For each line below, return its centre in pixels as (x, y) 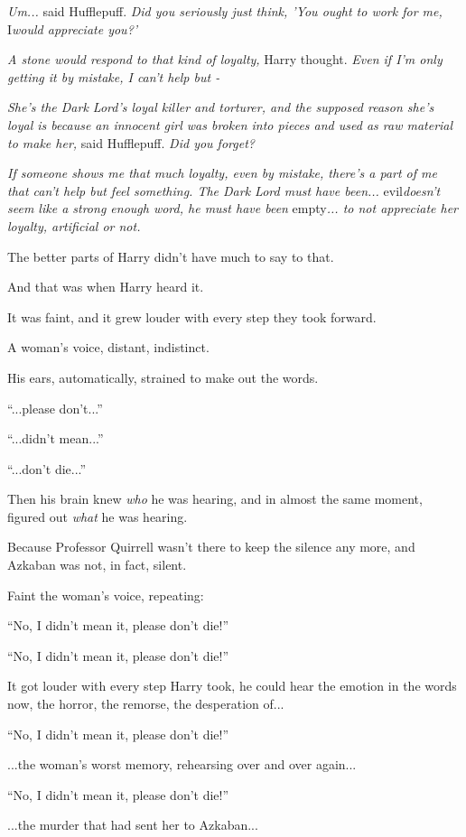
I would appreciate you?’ (73, 28)
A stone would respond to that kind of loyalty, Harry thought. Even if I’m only (225, 59)
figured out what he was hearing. (98, 516)
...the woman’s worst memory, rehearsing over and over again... (182, 764)
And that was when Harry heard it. (106, 287)
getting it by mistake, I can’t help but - (114, 76)
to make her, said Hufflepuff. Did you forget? (131, 142)
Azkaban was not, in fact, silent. (97, 565)
